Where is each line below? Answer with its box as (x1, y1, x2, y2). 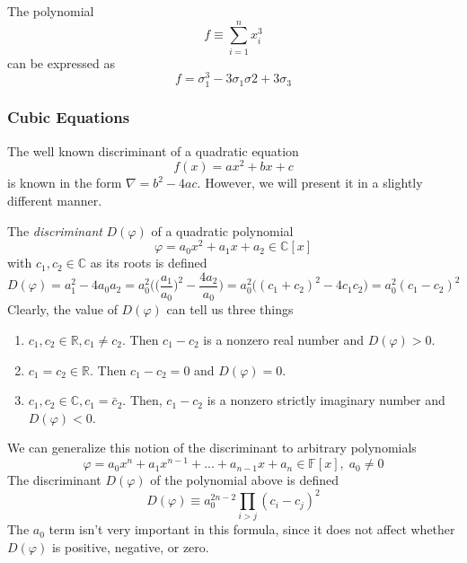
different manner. (7, 191, 102, 210)
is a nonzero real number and (203, 330, 365, 348)
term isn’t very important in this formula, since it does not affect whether (48, 520, 455, 539)
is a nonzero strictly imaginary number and (207, 391, 445, 409)
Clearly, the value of (7, 300, 118, 319)
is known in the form (7, 173, 122, 192)
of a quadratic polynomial (151, 221, 294, 240)
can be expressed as (7, 53, 116, 72)
